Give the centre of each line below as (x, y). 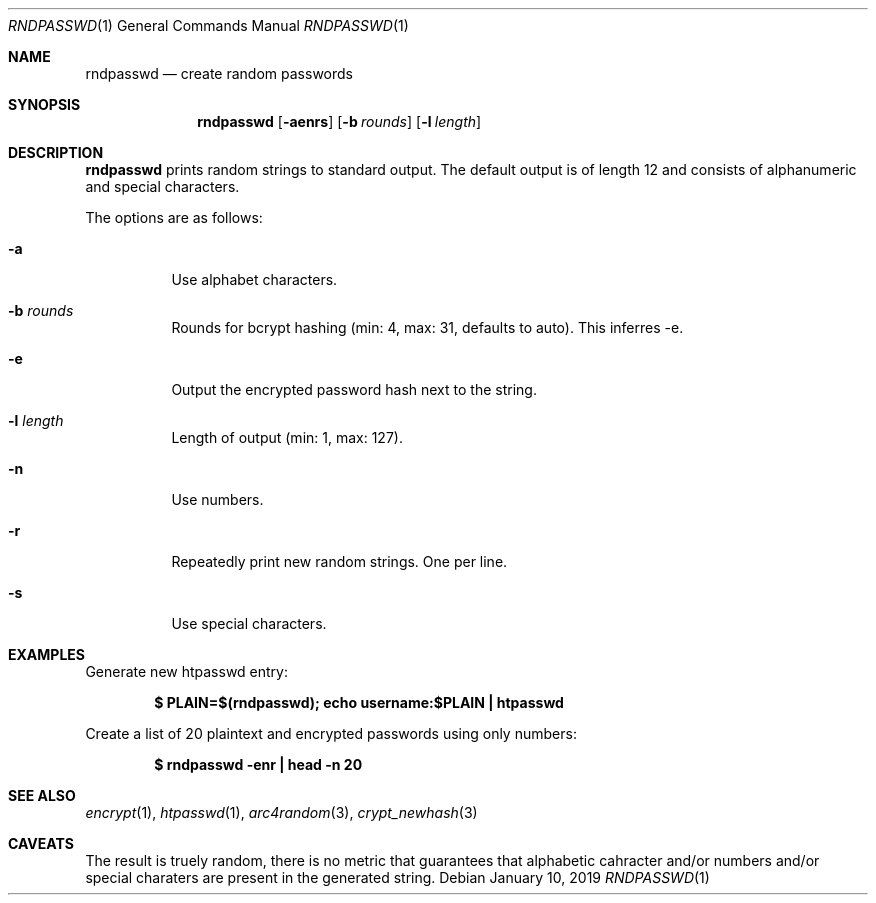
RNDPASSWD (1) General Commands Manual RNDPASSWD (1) (208, 25)
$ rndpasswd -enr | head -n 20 (258, 764)
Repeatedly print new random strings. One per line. (339, 561)
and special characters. (162, 186)
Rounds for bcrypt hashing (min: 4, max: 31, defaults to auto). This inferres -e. (427, 327)
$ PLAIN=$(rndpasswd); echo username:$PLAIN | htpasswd (359, 702)
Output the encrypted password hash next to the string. (354, 389)
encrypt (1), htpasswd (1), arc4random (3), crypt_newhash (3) (281, 812)
